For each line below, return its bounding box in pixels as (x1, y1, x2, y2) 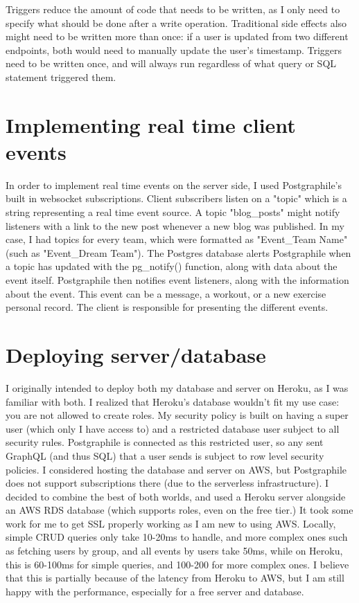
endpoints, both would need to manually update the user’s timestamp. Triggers (6, 42, 342, 57)
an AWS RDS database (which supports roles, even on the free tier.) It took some (6, 503, 353, 517)
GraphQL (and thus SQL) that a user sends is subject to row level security (6, 448, 324, 462)
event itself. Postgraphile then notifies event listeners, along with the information (6, 273, 349, 287)
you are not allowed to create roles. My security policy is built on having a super (6, 408, 349, 422)
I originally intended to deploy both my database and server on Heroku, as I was (6, 380, 349, 395)
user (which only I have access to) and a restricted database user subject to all (6, 421, 340, 435)
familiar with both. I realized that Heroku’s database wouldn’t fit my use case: (6, 394, 340, 408)
